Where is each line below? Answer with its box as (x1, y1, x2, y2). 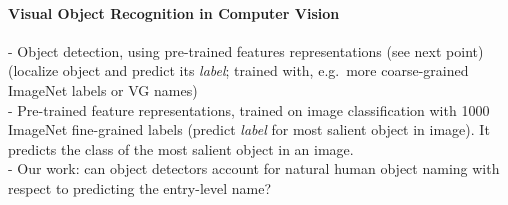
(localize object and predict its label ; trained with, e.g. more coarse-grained (8, 60, 469, 81)
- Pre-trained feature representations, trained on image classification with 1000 (8, 99, 490, 120)
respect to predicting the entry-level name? (8, 177, 272, 198)
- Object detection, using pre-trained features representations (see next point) (8, 40, 484, 61)
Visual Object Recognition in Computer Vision (8, 2, 340, 23)
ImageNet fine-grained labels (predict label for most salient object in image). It (8, 119, 490, 140)
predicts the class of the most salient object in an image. (8, 138, 354, 159)
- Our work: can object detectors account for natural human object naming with (8, 158, 500, 179)
